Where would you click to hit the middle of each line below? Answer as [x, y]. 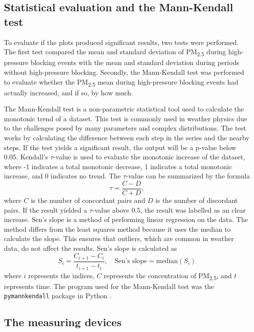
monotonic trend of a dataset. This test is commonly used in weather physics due [126, 118]
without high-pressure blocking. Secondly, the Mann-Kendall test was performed [124, 72]
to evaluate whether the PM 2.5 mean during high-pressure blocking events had [121, 82]
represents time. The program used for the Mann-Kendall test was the [109, 286]
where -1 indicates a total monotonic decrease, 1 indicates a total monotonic [118, 166]
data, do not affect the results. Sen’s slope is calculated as [91, 248]
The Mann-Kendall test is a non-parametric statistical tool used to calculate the [124, 109]
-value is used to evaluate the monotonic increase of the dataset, [149, 157]
